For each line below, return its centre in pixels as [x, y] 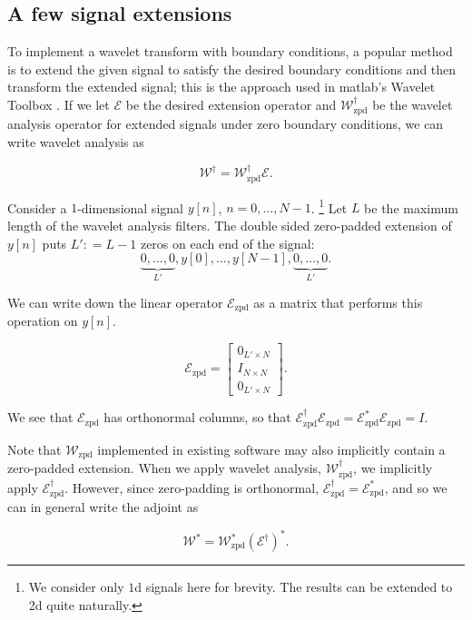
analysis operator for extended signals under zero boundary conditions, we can [226, 124]
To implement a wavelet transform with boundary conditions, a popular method [230, 51]
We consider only [76, 587]
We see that [40, 417]
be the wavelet [413, 104]
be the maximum [411, 207]
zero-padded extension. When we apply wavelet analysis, [164, 468]
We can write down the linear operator [115, 302]
